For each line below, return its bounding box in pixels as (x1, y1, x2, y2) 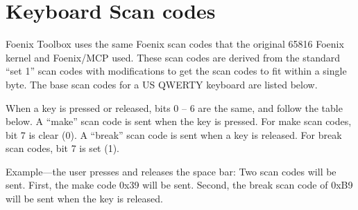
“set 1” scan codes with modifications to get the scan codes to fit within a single (6, 64, 347, 78)
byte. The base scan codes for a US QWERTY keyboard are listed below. (6, 77, 318, 91)
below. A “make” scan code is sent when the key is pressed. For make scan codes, (6, 114, 352, 128)
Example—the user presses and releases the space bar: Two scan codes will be (6, 164, 336, 178)
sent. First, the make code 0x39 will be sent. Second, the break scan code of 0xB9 (6, 178, 353, 192)
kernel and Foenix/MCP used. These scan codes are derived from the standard (6, 50, 341, 64)
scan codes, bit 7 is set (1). (6, 141, 119, 155)
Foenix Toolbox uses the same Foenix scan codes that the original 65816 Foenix (6, 37, 344, 51)
